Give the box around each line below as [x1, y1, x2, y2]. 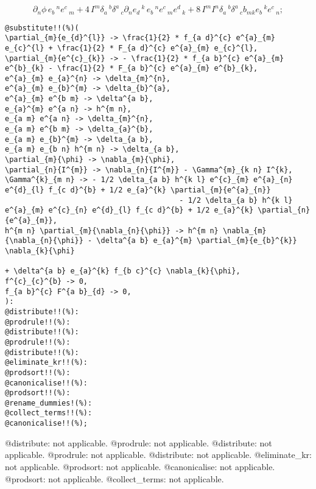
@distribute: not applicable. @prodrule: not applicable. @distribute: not [5, 436, 272, 449]
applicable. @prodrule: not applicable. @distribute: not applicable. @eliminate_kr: [5, 448, 312, 461]
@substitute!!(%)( [5, 23, 79, 32]
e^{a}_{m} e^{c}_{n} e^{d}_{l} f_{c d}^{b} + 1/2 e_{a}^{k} [5, 206, 254, 215]
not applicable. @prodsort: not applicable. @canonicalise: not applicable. [5, 460, 275, 473]
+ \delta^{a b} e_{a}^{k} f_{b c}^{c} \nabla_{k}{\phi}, [5, 267, 241, 276]
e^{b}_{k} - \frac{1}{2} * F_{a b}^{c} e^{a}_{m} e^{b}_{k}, [5, 64, 258, 73]
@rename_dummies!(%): [5, 398, 93, 407]
